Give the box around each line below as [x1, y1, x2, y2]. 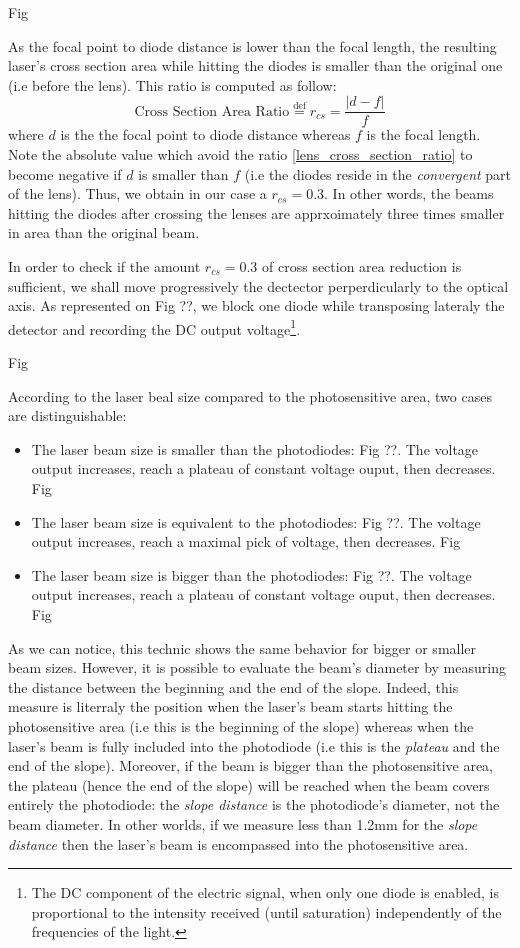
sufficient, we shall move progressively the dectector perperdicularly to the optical [8, 275, 509, 296]
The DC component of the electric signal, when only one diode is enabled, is [31, 882, 499, 903]
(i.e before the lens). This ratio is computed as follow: [8, 74, 337, 95]
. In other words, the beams [324, 183, 494, 204]
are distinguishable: [8, 405, 127, 426]
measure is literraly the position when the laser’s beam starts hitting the [8, 696, 453, 717]
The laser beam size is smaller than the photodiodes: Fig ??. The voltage [31, 438, 479, 459]
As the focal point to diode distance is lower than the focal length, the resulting [8, 35, 497, 56]
